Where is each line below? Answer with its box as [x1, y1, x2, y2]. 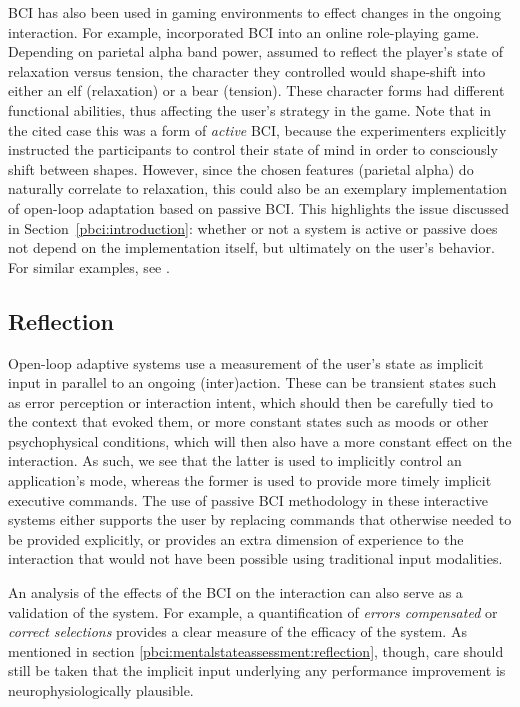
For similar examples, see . [8, 256, 170, 277]
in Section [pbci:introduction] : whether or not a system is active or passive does [8, 217, 498, 238]
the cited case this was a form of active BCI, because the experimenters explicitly [8, 119, 507, 140]
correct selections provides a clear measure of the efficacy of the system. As [8, 621, 467, 642]
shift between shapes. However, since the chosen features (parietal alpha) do [8, 158, 474, 179]
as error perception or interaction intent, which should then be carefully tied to [8, 391, 494, 412]
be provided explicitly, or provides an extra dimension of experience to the [8, 528, 464, 549]
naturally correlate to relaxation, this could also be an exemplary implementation [8, 178, 507, 199]
